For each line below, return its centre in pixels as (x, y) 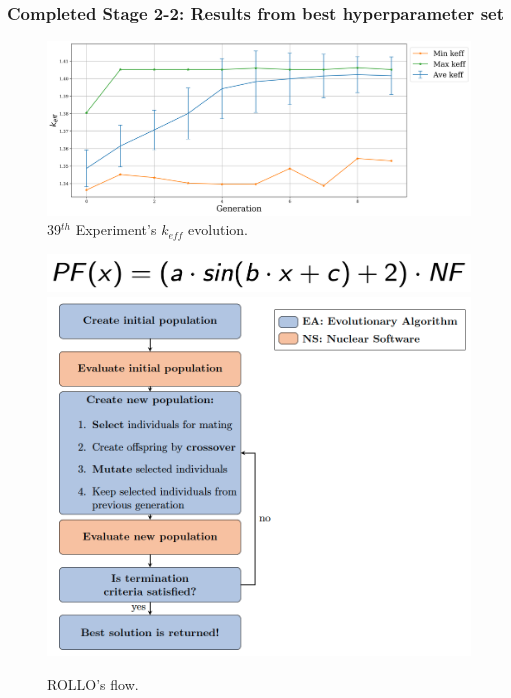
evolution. (218, 229)
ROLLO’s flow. (93, 683)
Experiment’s (116, 229)
